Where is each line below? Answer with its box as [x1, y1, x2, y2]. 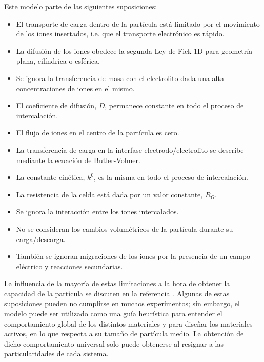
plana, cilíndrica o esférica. [16, 55, 100, 66]
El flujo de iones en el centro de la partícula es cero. [16, 127, 179, 138]
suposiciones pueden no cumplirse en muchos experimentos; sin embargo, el [4, 298, 240, 309]
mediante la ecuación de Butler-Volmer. [16, 154, 140, 165]
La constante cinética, [16, 172, 85, 183]
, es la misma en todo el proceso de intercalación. [94, 172, 248, 183]
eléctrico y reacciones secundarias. [16, 260, 123, 271]
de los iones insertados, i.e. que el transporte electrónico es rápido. [16, 28, 225, 39]
